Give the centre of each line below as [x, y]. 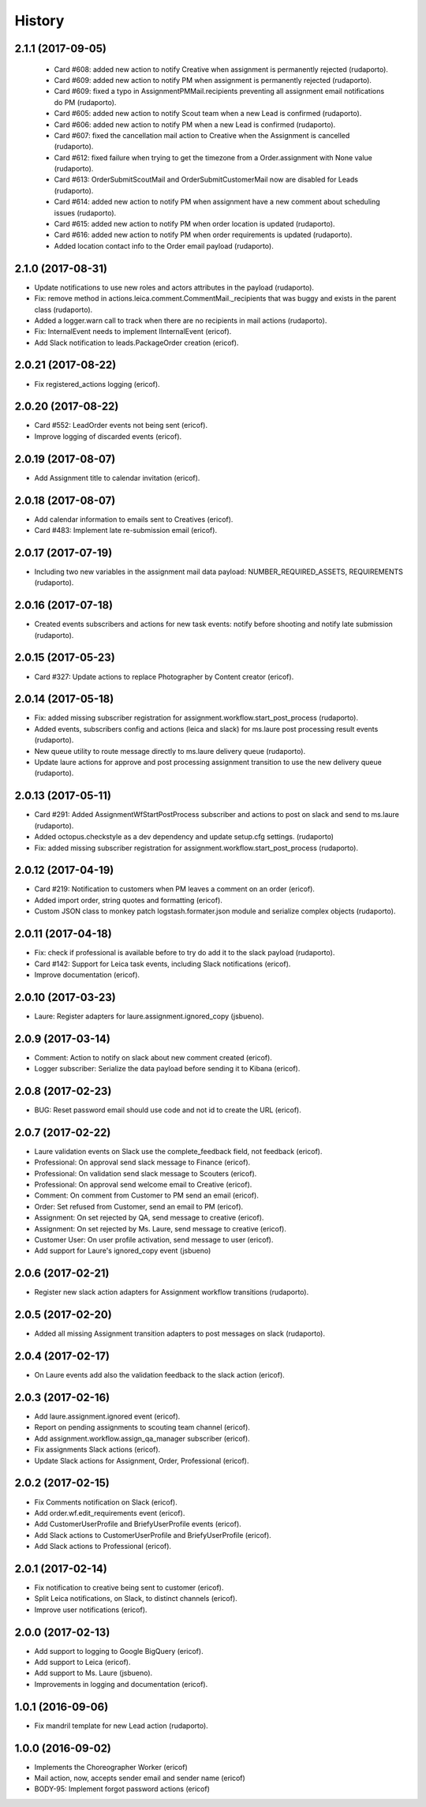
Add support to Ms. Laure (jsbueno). [93, 1673]
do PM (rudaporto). [85, 102]
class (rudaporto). [64, 309]
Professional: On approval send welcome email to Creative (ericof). [143, 1185]
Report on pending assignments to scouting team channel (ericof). [142, 1427]
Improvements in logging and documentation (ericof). [121, 1684]
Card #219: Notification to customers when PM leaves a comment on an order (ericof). [175, 889]
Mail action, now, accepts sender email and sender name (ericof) [140, 1778]
